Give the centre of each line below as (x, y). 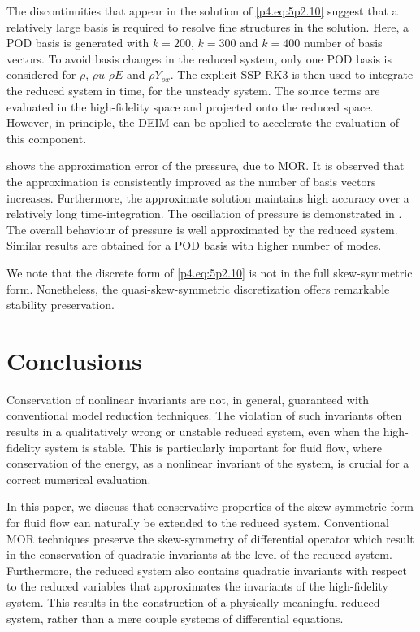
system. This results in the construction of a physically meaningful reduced (193, 601)
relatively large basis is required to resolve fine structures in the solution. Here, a (208, 26)
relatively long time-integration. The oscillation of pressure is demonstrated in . (204, 214)
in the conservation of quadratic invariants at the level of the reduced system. (199, 554)
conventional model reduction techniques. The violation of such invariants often (204, 415)
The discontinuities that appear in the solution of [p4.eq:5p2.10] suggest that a (202, 11)
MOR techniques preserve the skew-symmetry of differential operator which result (210, 538)
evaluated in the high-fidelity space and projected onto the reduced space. (190, 106)
